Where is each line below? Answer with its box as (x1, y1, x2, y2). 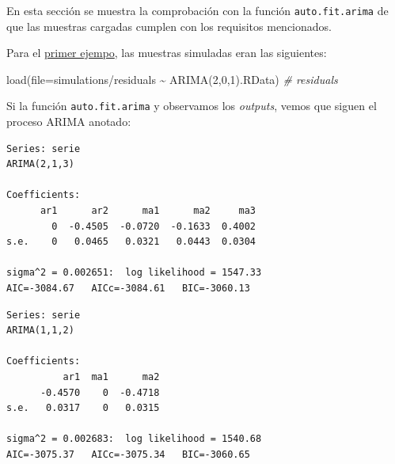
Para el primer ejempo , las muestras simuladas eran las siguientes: (6, 44, 327, 61)
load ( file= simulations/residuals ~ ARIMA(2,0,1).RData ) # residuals (6, 70, 338, 87)
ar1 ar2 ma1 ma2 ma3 (40, 205, 256, 217)
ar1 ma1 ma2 (63, 371, 160, 382)
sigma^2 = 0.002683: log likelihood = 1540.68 (6, 433, 262, 445)
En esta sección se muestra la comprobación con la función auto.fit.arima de (6, 2, 389, 18)
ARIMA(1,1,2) (6, 325, 74, 337)
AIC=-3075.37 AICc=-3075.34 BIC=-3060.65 (6, 448, 250, 460)
